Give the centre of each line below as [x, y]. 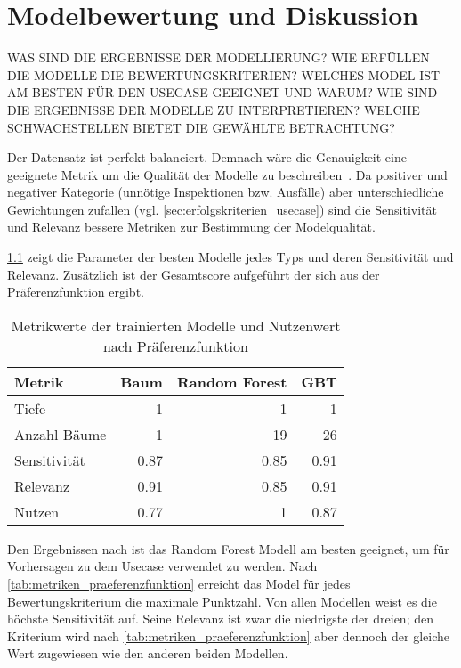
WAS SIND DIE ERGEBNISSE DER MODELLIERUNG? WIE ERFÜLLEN [218, 57]
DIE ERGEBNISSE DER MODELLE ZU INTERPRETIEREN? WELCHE [214, 109]
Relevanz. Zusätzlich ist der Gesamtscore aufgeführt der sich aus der [194, 274]
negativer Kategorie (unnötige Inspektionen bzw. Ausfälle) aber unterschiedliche [226, 192]
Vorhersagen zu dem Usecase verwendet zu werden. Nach [162, 566]
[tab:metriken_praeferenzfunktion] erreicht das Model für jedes [179, 584]
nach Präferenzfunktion [175, 346]
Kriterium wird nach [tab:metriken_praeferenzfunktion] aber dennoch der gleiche [229, 635]
